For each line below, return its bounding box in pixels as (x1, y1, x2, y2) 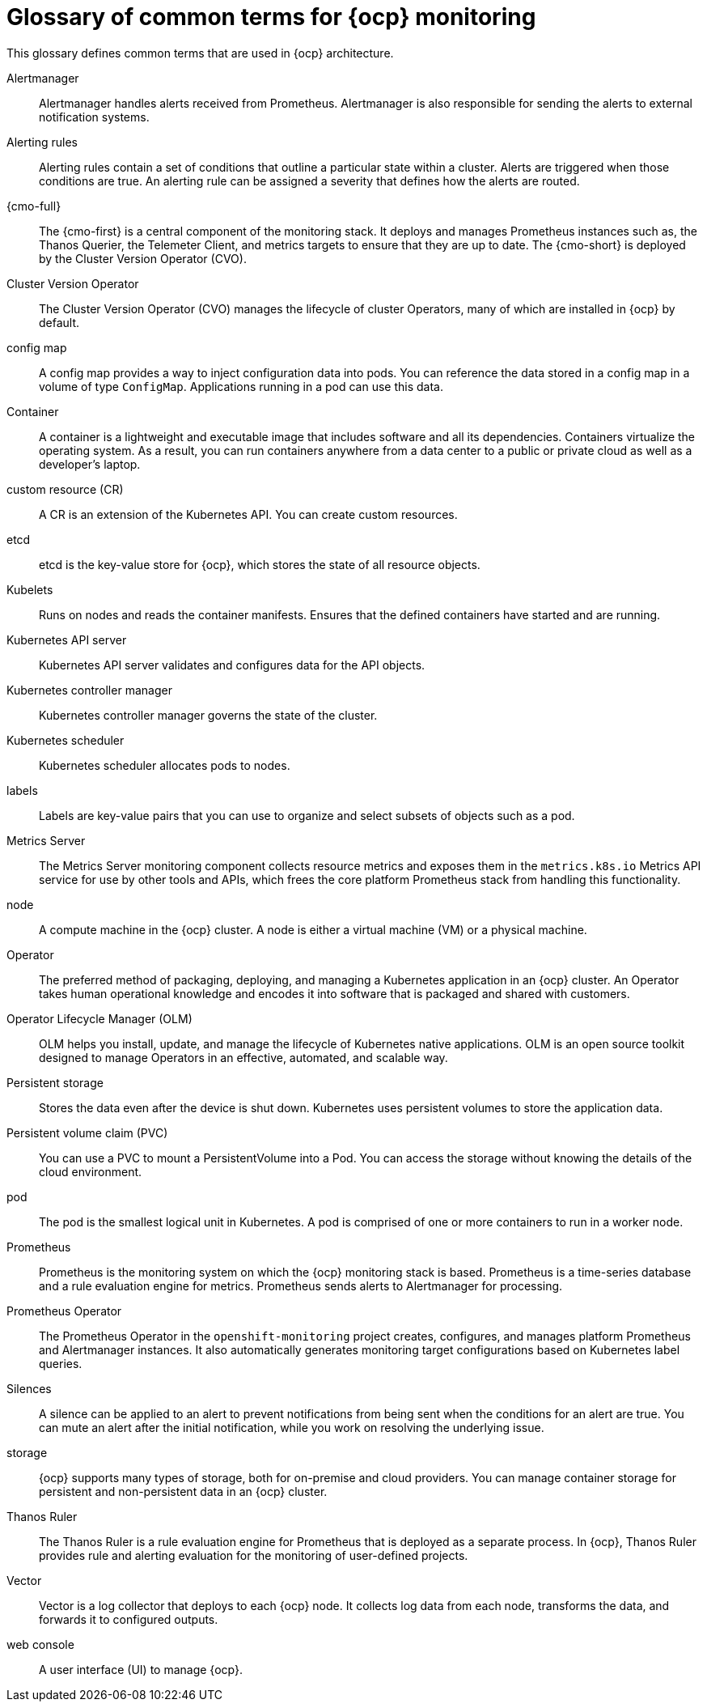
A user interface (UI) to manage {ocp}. (39, 1662, 243, 1676)
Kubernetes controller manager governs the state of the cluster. (39, 707, 378, 722)
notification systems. (39, 109, 150, 124)
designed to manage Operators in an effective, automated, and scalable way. (39, 1050, 448, 1064)
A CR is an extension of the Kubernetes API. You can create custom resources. (39, 507, 458, 521)
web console (6, 1637, 74, 1651)
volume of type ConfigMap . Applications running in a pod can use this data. (39, 379, 443, 393)
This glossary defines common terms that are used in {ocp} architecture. (6, 45, 394, 60)
